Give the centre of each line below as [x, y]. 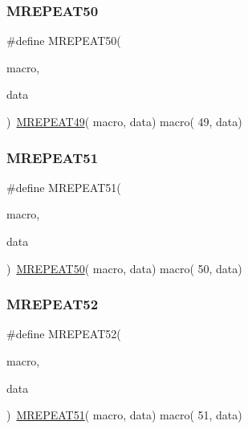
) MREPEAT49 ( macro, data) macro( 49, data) [124, 121]
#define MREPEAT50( [64, 41]
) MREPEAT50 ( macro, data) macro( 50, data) [124, 268]
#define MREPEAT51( [64, 187]
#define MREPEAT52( [64, 334]
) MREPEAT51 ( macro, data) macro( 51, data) [124, 415]
